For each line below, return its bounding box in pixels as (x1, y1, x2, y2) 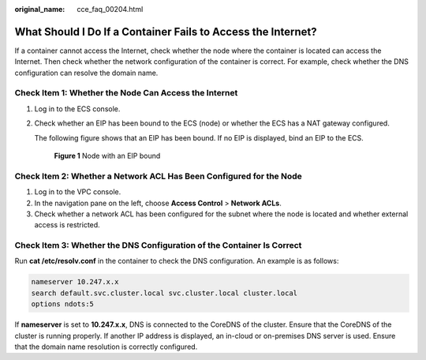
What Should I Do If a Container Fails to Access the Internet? (14, 24, 317, 39)
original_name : (14, 5, 65, 13)
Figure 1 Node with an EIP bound (54, 151, 161, 160)
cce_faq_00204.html (77, 5, 144, 13)
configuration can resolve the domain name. (14, 68, 159, 77)
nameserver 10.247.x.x (31, 277, 119, 287)
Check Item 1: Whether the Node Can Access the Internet (14, 88, 238, 99)
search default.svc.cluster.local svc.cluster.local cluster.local (31, 288, 298, 298)
